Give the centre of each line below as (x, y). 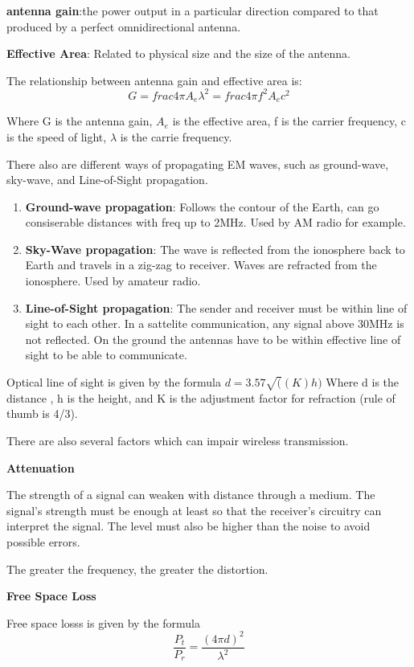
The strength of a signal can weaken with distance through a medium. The (191, 495)
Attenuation (41, 467)
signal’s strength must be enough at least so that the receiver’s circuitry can (194, 510)
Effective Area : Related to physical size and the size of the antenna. (178, 53)
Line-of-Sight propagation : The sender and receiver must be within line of (216, 307)
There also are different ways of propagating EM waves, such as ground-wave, (198, 164)
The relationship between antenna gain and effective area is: (154, 80)
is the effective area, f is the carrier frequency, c (289, 121)
